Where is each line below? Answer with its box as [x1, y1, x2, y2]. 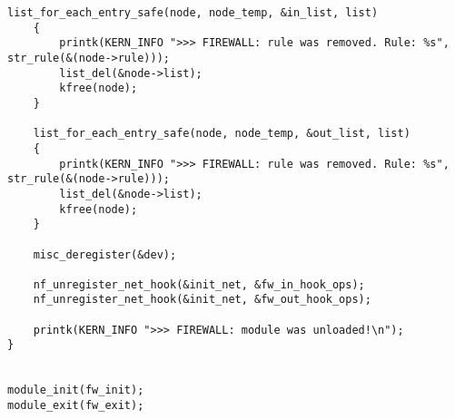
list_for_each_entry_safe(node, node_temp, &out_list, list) [33, 127, 410, 141]
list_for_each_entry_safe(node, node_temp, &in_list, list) [7, 6, 379, 19]
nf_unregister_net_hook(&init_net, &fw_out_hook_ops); [33, 293, 371, 307]
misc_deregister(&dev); [33, 248, 177, 261]
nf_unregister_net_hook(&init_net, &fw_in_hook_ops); [33, 278, 365, 291]
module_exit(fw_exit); [7, 399, 144, 413]
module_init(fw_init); [7, 384, 144, 397]
